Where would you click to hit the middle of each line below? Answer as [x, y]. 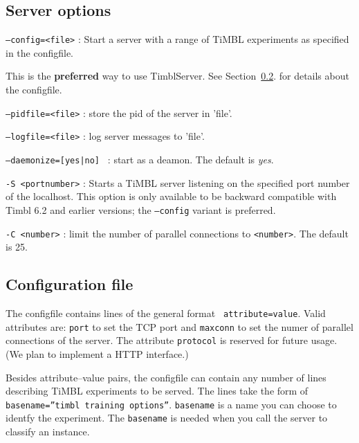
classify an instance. [48, 432]
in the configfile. [40, 52]
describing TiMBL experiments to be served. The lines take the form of [157, 391]
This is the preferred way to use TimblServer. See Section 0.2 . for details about [177, 76]
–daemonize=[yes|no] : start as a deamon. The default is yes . [140, 159]
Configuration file [70, 284]
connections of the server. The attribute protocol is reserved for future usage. [172, 340]
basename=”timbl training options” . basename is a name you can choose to [171, 404]
